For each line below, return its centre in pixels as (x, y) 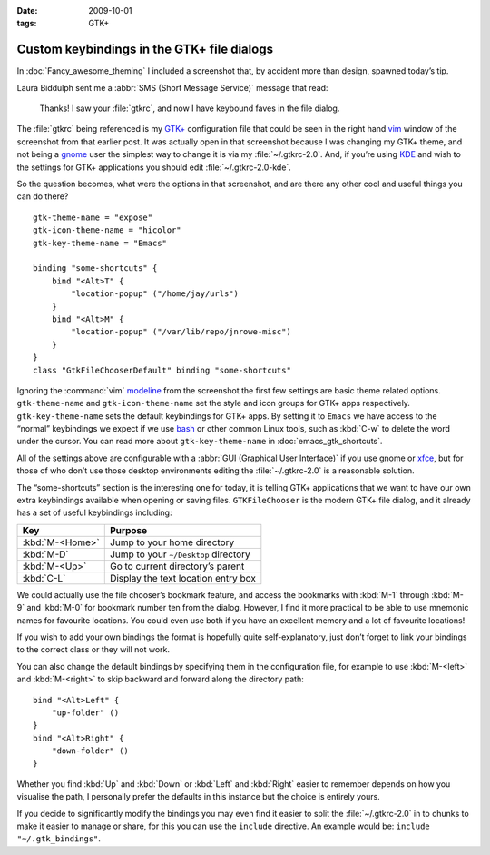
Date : (27, 10)
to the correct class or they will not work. (93, 650)
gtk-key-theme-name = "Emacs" (100, 243)
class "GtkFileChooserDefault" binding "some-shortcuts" (162, 370)
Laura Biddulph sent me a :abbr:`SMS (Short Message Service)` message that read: (172, 87)
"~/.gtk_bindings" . (59, 839)
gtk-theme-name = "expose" (93, 217)
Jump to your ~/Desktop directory (180, 554)
